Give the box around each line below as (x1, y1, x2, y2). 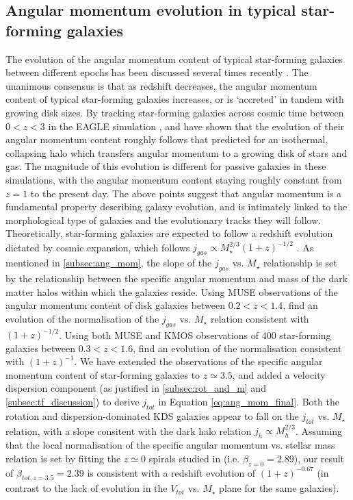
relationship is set (263, 255, 337, 270)
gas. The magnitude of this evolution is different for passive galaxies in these (5, 159, 326, 173)
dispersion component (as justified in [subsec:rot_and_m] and (5, 381, 266, 395)
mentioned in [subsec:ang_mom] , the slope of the (5, 255, 212, 270)
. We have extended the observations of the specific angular (74, 354, 323, 368)
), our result (293, 451, 345, 465)
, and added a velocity (232, 367, 326, 382)
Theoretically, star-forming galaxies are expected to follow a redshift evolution (5, 226, 333, 240)
